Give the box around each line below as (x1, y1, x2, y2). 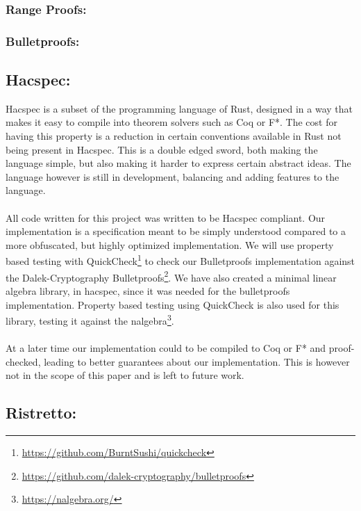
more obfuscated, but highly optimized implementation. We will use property (6, 237, 334, 252)
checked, (6, 354, 41, 368)
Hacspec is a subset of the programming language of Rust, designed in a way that (6, 101, 353, 115)
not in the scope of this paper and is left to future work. (6, 368, 244, 382)
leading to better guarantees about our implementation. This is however (44, 354, 350, 368)
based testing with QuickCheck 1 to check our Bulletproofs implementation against (6, 252, 355, 268)
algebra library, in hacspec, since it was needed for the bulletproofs (6, 283, 290, 298)
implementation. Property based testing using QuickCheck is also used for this (6, 297, 339, 311)
